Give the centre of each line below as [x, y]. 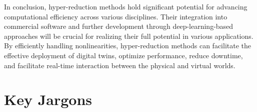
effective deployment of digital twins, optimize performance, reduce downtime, [123, 55]
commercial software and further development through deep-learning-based [119, 26]
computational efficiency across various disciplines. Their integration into [116, 16]
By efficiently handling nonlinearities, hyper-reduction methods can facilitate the [128, 46]
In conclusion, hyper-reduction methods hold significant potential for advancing [126, 6]
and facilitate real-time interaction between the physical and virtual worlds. [120, 65]
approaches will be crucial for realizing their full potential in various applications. [129, 36]
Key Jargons [48, 99]
